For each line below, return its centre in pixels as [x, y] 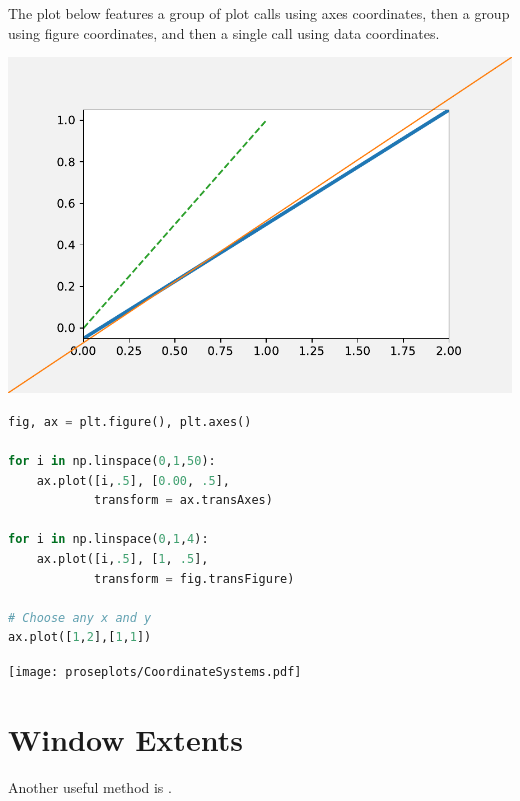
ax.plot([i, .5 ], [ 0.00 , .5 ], [133, 480]
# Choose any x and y [80, 617]
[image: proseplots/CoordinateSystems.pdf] [155, 671]
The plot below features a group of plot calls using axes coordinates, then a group [259, 13]
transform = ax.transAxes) [183, 500]
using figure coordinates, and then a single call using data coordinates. [224, 32]
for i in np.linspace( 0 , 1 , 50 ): [112, 460]
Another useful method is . [90, 786]
